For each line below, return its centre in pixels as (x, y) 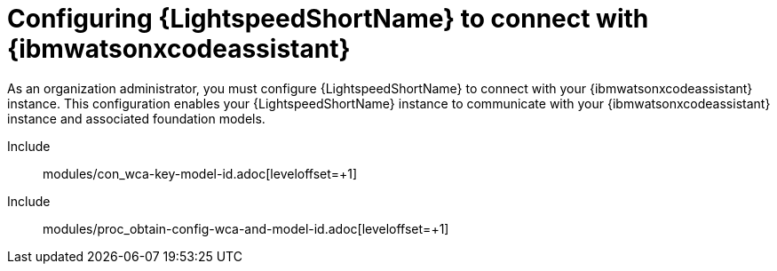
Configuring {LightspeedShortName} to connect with (328, 19)
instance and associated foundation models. (136, 118)
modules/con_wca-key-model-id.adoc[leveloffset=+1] (200, 173)
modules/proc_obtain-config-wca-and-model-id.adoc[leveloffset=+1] (246, 228)
